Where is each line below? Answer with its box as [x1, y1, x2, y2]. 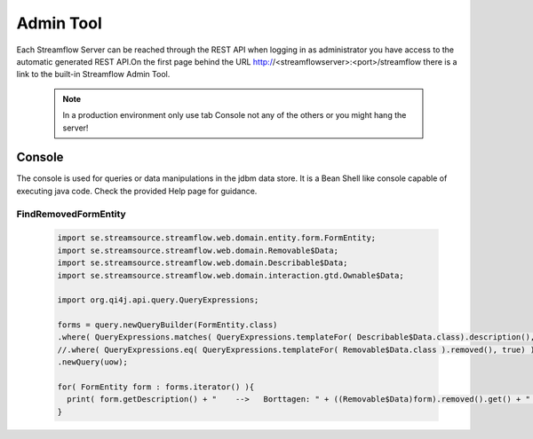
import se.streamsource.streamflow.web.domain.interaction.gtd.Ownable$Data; [57, 270, 404, 280]
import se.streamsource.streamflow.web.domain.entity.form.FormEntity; [57, 233, 377, 243]
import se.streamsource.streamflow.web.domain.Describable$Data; [57, 258, 348, 268]
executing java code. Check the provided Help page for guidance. [16, 185, 258, 196]
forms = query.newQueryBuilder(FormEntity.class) [57, 320, 278, 330]
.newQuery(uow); [57, 357, 129, 367]
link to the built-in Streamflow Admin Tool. [16, 69, 171, 80]
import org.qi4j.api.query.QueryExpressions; [57, 295, 259, 305]
